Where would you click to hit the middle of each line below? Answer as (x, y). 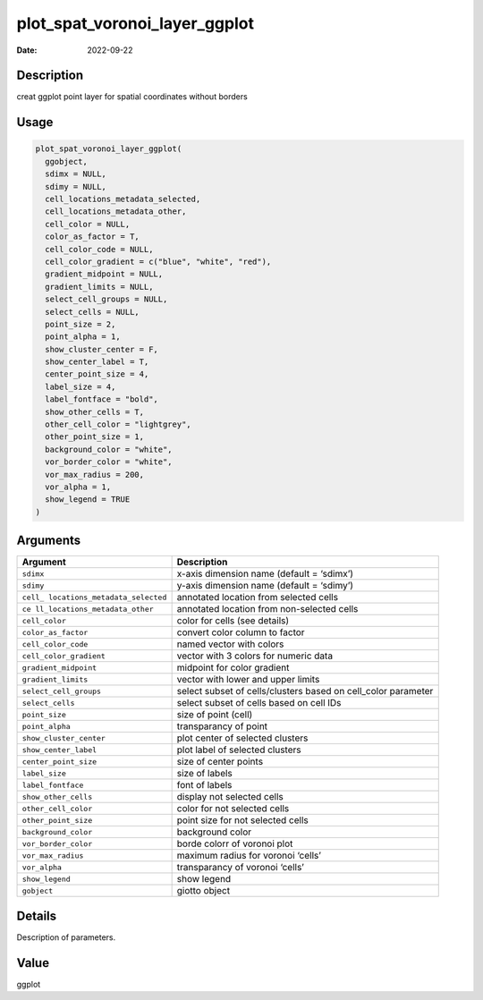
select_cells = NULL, (93, 312)
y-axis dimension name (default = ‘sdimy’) (265, 586)
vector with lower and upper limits (248, 680)
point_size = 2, (80, 324)
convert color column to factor (241, 632)
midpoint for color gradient (233, 668)
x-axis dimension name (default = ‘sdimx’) (265, 574)
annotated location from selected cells (258, 597)
